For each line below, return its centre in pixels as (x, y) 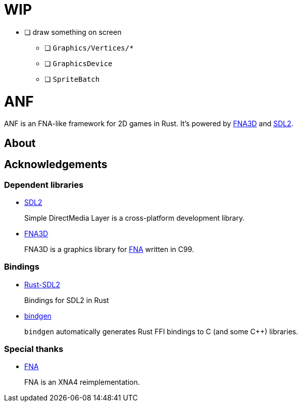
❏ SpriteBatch (72, 79)
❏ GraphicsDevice (79, 63)
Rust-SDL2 (42, 284)
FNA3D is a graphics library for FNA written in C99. (109, 249)
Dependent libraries (44, 185)
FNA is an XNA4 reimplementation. (82, 382)
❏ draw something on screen (73, 32)
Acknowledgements (56, 165)
